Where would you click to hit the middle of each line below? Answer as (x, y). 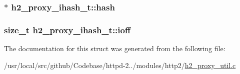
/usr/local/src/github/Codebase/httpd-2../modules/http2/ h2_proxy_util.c (120, 65)
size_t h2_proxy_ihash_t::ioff (67, 30)
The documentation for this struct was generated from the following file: (115, 48)
